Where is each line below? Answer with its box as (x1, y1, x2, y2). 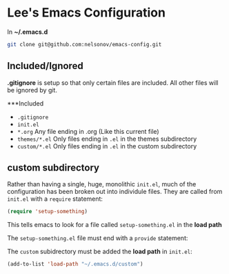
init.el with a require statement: (7, 195, 103, 203)
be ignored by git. (7, 86, 57, 94)
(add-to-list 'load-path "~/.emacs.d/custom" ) (7, 261, 143, 268)
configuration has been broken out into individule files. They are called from (7, 188, 223, 196)
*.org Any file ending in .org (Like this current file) (17, 127, 160, 135)
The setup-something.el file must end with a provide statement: (7, 234, 188, 242)
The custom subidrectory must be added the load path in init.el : (7, 247, 193, 256)
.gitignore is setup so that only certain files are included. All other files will (7, 78, 219, 87)
